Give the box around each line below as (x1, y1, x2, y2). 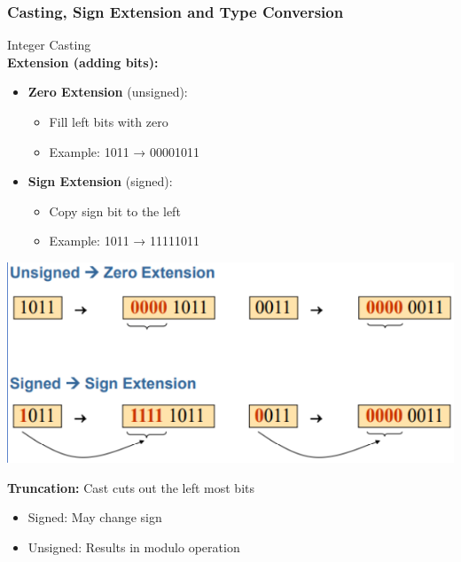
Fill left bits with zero (49, 113, 168, 130)
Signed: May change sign (27, 508, 162, 527)
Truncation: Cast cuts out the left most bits (7, 478, 255, 496)
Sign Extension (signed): (27, 172, 173, 191)
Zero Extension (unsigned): (27, 82, 188, 101)
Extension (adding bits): (7, 52, 159, 71)
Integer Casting (7, 35, 91, 54)
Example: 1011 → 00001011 (49, 142, 199, 160)
